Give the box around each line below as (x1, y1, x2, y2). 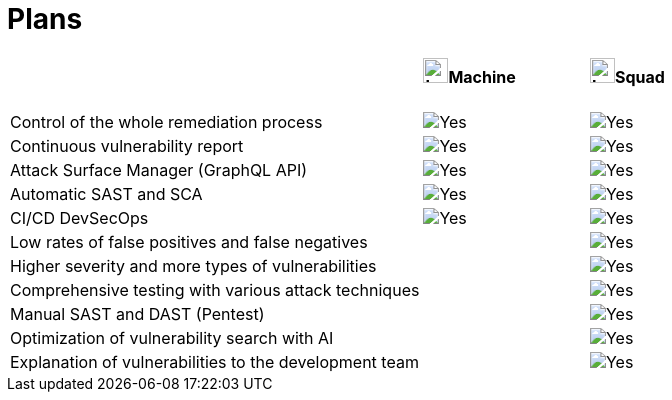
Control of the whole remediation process (10, 112, 323, 133)
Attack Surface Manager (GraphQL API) (10, 160, 308, 181)
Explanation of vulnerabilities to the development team (10, 352, 419, 373)
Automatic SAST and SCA (10, 184, 203, 205)
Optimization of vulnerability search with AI (10, 328, 334, 349)
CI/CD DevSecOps (10, 208, 149, 229)
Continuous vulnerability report (10, 136, 244, 157)
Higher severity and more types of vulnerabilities (10, 256, 377, 277)
